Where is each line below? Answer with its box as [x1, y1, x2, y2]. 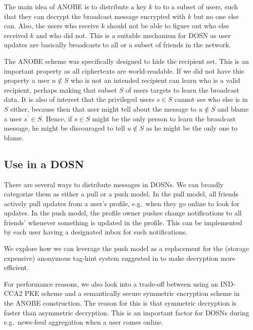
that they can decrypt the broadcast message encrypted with [4, 11, 186, 21]
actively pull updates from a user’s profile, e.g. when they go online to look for [4, 198, 240, 208]
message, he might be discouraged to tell [4, 123, 125, 133]
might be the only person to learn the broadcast [92, 113, 236, 123]
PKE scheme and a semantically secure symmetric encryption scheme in [24, 288, 240, 298]
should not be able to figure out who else [107, 20, 229, 31]
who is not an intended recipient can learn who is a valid [70, 75, 240, 85]
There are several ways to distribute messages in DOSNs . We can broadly [4, 179, 224, 189]
